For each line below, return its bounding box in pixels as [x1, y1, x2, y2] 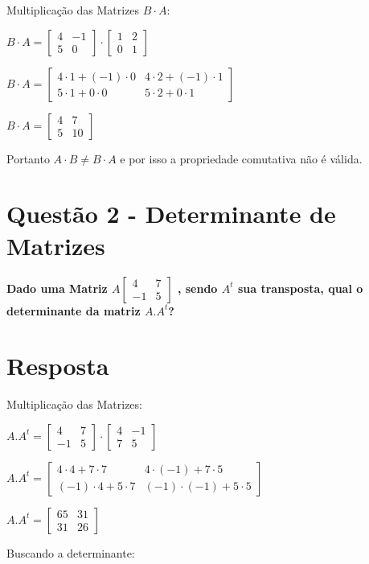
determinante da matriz [6, 302, 141, 319]
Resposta [6, 349, 109, 382]
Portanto [6, 150, 50, 167]
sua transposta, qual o [237, 279, 363, 296]
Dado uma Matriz [6, 279, 108, 296]
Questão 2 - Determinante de [6, 197, 336, 230]
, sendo [177, 279, 218, 296]
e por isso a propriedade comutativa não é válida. [120, 150, 363, 167]
